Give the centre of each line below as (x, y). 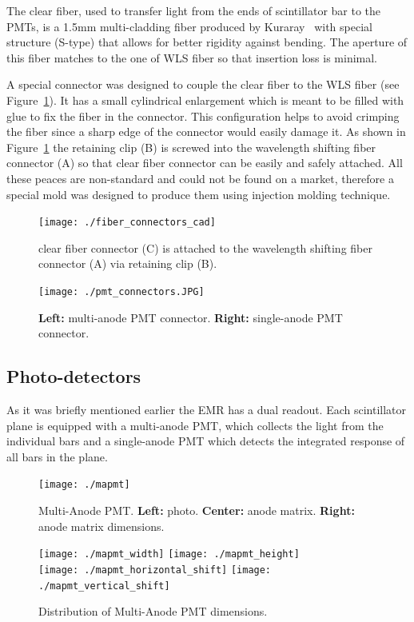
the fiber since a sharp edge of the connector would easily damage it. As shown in (206, 132)
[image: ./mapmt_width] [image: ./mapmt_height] (169, 554)
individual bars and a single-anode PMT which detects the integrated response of (206, 441)
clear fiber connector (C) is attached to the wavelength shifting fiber (205, 247)
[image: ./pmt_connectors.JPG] (121, 291)
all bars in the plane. (57, 456)
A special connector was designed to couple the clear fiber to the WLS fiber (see (203, 84)
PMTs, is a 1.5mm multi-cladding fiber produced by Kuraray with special (189, 26)
